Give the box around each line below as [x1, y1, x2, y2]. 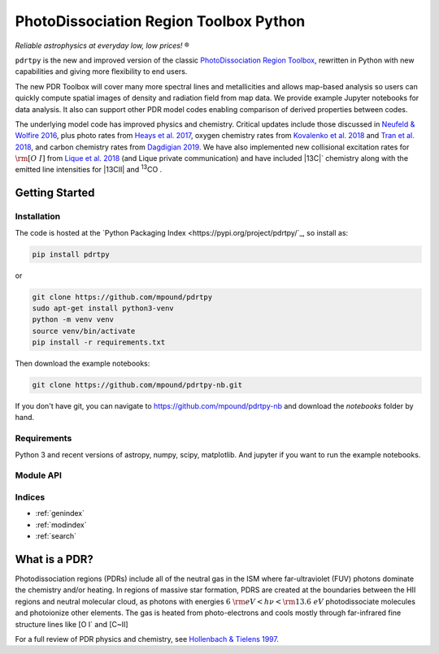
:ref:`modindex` [35, 520, 87, 530]
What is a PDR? [15, 552, 93, 566]
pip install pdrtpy [32, 249, 110, 259]
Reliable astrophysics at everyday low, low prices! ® [15, 41, 190, 50]
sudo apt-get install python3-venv [32, 303, 174, 313]
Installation [15, 211, 61, 223]
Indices [15, 492, 46, 503]
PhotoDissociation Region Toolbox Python [15, 12, 306, 30]
